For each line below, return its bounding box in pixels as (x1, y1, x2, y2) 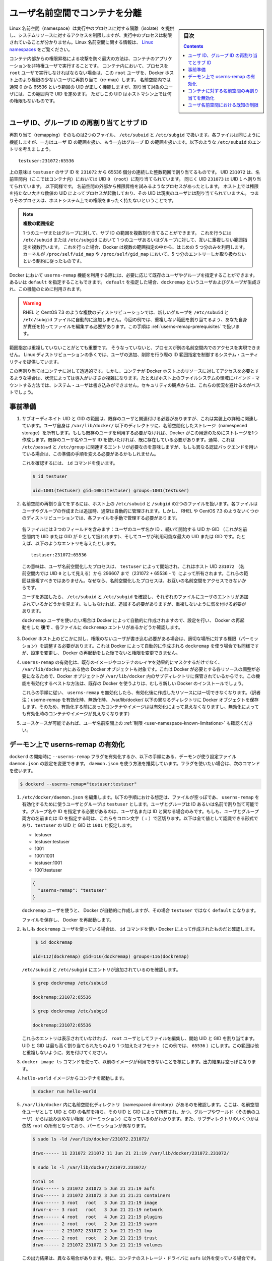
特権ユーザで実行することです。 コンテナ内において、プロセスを (35, 63, 169, 69)
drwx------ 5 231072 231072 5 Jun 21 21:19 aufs (32, 1186, 155, 1191)
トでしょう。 (9, 389, 36, 395)
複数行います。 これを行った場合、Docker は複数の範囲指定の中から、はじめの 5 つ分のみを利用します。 (31, 244, 248, 250)
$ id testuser (32, 474, 67, 479)
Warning (23, 300, 41, 306)
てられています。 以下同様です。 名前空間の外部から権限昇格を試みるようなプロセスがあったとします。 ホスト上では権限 (9, 183, 259, 189)
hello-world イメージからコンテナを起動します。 (22, 1075, 127, 1081)
